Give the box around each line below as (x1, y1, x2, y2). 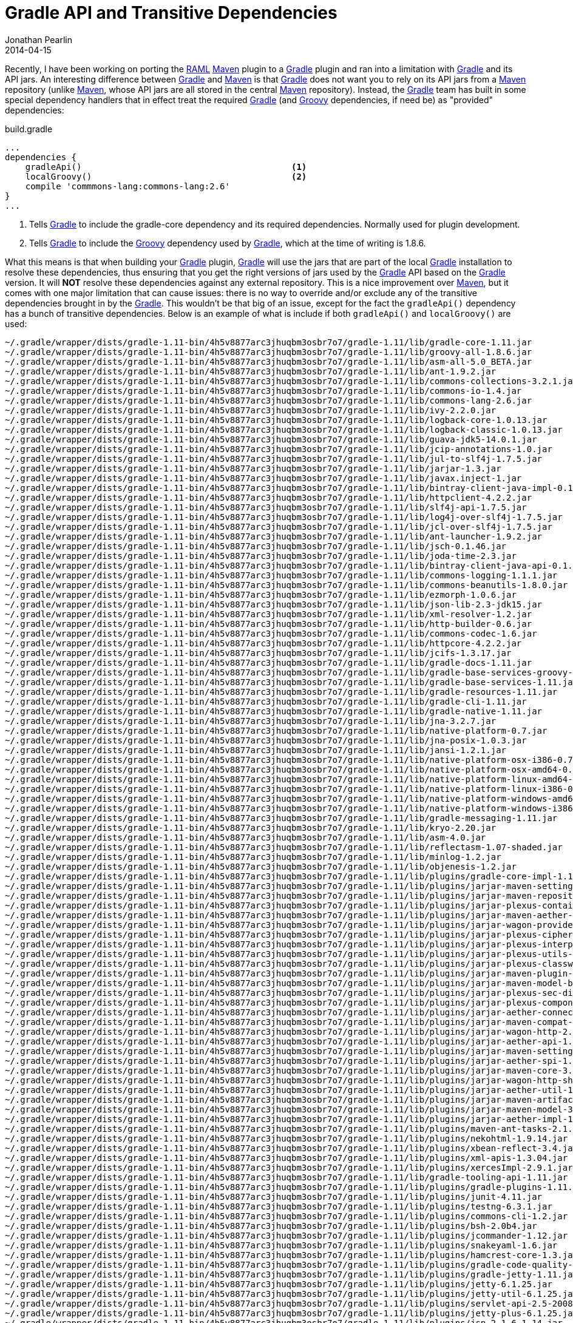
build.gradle (5, 123, 53, 134)
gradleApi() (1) (25, 161, 307, 172)
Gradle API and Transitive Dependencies (5, 2, 337, 23)
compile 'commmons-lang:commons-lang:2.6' (25, 181, 230, 191)
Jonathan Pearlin (5, 34, 73, 45)
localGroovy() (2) (25, 171, 307, 181)
